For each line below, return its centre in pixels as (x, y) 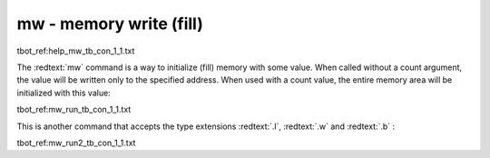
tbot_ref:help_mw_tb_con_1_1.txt (76, 51)
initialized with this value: (64, 93)
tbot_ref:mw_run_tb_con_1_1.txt (74, 110)
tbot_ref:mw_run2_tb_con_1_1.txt (76, 143)
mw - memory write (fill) (110, 24)
